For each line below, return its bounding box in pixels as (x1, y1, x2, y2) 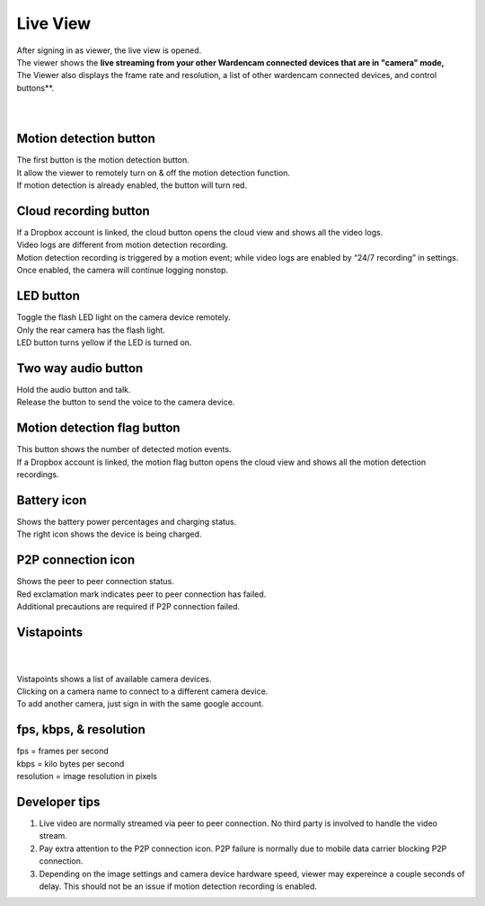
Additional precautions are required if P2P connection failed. (16, 600, 241, 611)
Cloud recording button (16, 203, 150, 218)
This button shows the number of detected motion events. (16, 444, 232, 455)
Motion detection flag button (16, 421, 181, 436)
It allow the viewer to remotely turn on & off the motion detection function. (16, 167, 291, 178)
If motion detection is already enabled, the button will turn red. (16, 180, 247, 191)
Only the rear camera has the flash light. (16, 324, 165, 335)
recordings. (16, 468, 59, 480)
